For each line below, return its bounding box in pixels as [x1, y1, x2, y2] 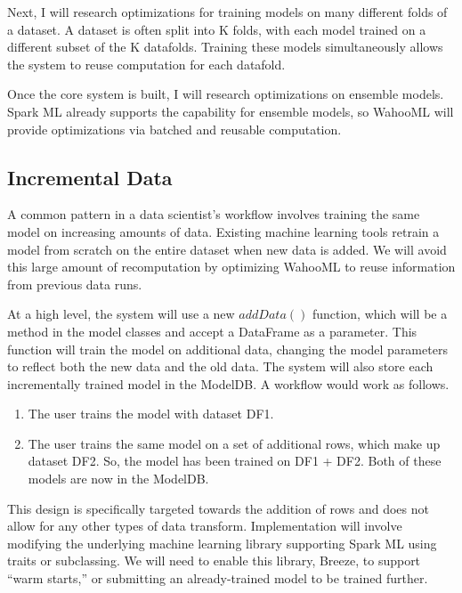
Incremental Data [7, 163, 173, 191]
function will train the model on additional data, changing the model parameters [7, 339, 448, 358]
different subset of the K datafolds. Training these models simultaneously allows [7, 37, 443, 56]
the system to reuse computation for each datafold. [7, 54, 286, 73]
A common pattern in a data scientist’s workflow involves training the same [7, 205, 420, 223]
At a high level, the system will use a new [7, 305, 235, 323]
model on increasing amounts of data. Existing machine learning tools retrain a [7, 222, 440, 240]
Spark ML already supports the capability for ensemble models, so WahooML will [7, 102, 454, 120]
